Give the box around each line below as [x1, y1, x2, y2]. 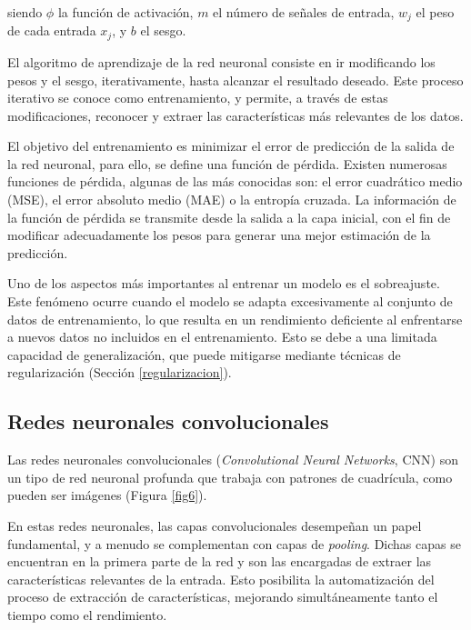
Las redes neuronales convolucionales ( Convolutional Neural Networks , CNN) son [7, 450, 458, 469]
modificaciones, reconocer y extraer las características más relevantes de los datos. [7, 105, 464, 125]
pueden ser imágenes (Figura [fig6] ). [7, 485, 207, 505]
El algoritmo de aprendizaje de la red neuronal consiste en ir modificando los [7, 52, 436, 71]
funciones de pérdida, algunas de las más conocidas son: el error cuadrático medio [7, 172, 463, 191]
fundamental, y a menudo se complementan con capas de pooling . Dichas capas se [7, 534, 461, 553]
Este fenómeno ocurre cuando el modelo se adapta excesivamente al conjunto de [7, 292, 453, 311]
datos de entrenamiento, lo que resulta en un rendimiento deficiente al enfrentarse [7, 309, 463, 328]
